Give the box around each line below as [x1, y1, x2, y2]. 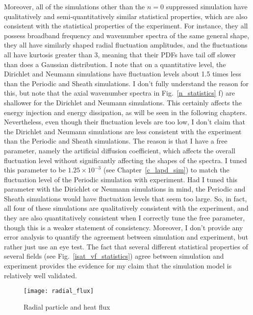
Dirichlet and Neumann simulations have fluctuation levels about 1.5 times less [4, 69, 241, 79]
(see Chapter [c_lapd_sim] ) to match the [103, 165, 229, 175]
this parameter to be [4, 165, 66, 175]
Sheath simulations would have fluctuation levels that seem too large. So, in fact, [4, 193, 247, 203]
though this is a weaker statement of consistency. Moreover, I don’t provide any [4, 222, 243, 232]
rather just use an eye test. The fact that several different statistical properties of [4, 241, 248, 251]
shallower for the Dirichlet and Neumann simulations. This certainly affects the [4, 97, 242, 107]
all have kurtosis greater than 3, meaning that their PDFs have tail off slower [4, 49, 236, 59]
